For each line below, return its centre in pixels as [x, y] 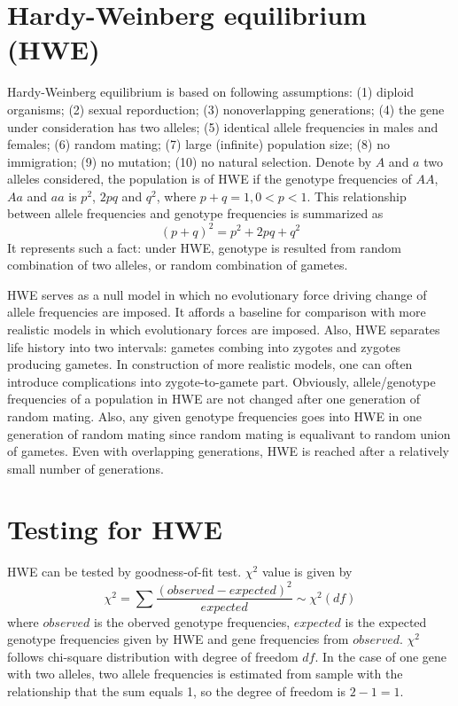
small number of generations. [85, 468]
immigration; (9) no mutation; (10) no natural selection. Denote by [190, 161]
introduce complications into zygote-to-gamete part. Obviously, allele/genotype [221, 381]
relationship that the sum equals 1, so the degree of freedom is [176, 690]
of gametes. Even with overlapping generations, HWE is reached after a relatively [228, 451]
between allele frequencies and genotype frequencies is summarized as [195, 213]
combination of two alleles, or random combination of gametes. [178, 265]
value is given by [307, 572]
